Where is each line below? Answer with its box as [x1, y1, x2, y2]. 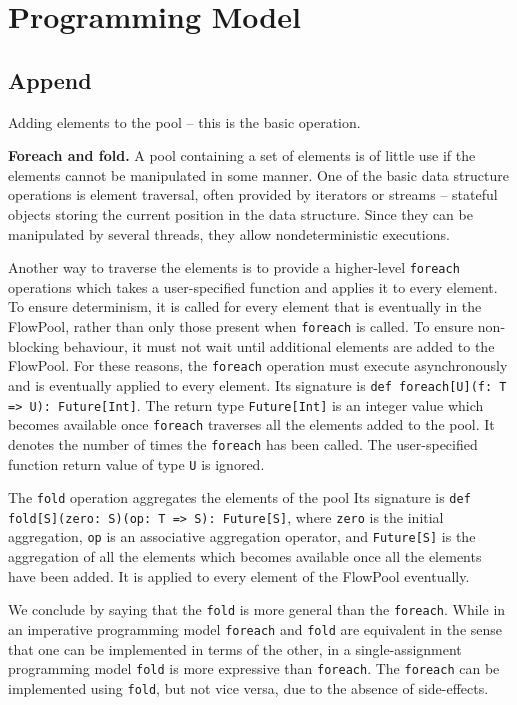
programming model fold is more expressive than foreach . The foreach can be [8, 658, 500, 679]
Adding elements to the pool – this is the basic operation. [8, 111, 361, 132]
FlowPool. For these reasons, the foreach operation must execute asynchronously [8, 355, 508, 376]
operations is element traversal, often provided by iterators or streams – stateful [8, 184, 498, 205]
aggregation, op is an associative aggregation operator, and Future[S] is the [8, 526, 476, 547]
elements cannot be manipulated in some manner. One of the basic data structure [8, 164, 509, 185]
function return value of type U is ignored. [8, 453, 265, 474]
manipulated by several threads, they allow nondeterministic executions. [8, 223, 450, 244]
